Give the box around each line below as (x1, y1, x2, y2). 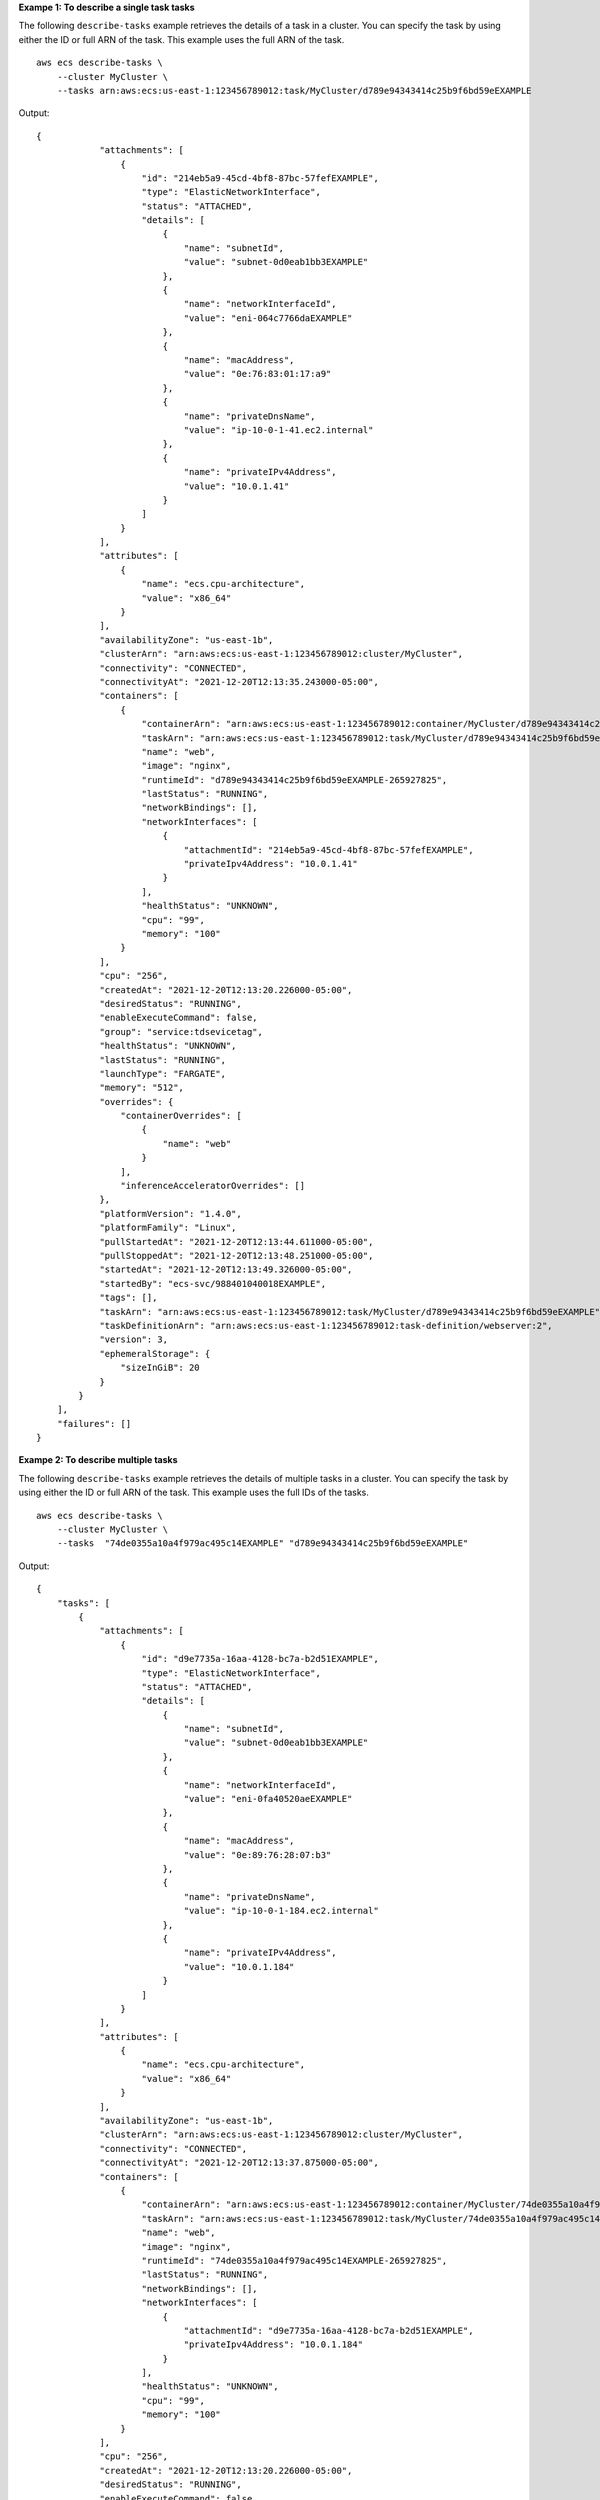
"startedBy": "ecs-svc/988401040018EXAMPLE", (99, 1278, 327, 1289)
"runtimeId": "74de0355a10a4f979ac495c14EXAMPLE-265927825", (141, 2255, 448, 2266)
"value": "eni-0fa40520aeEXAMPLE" (183, 1793, 353, 1805)
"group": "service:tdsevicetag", (99, 1026, 264, 1037)
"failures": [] (56, 1418, 132, 1429)
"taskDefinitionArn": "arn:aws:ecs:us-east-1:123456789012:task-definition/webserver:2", (99, 1320, 554, 1331)
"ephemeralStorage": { (99, 1348, 211, 1359)
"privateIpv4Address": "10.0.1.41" (183, 858, 359, 870)
